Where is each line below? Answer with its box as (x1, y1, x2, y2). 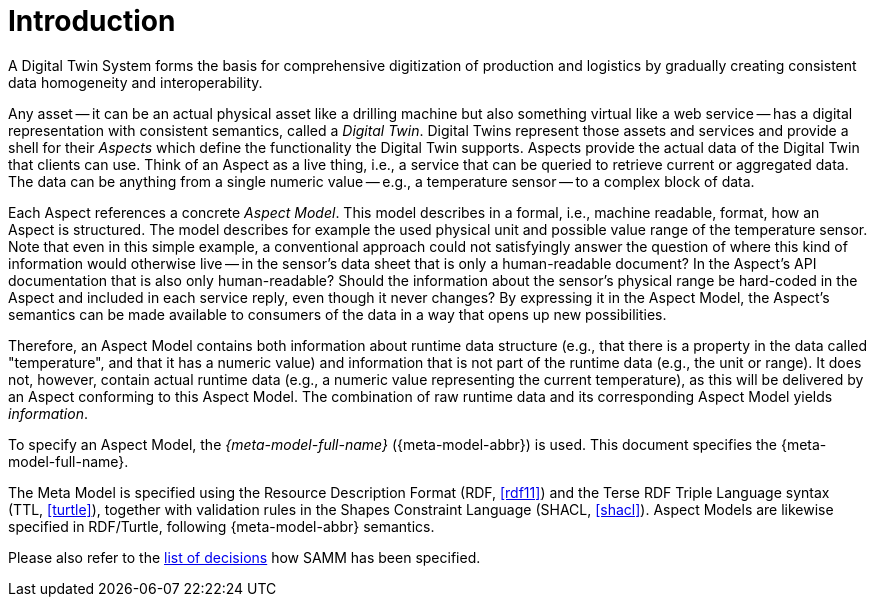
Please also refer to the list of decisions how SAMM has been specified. (8, 548, 481, 566)
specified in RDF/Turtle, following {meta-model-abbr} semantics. (8, 517, 435, 535)
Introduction (8, 4, 176, 38)
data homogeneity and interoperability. (8, 73, 263, 91)
